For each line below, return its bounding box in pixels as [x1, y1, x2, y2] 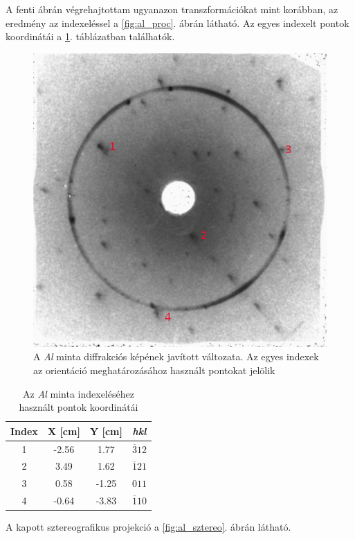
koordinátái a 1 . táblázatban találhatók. [6, 29, 175, 44]
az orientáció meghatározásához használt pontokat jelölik [33, 362, 275, 377]
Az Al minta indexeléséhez [23, 386, 134, 400]
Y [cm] [89, 423, 122, 438]
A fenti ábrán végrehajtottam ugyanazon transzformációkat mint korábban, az [6, 2, 338, 16]
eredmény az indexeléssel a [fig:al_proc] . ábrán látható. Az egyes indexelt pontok [6, 15, 349, 30]
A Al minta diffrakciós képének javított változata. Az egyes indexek [33, 349, 319, 364]
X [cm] [47, 423, 80, 438]
